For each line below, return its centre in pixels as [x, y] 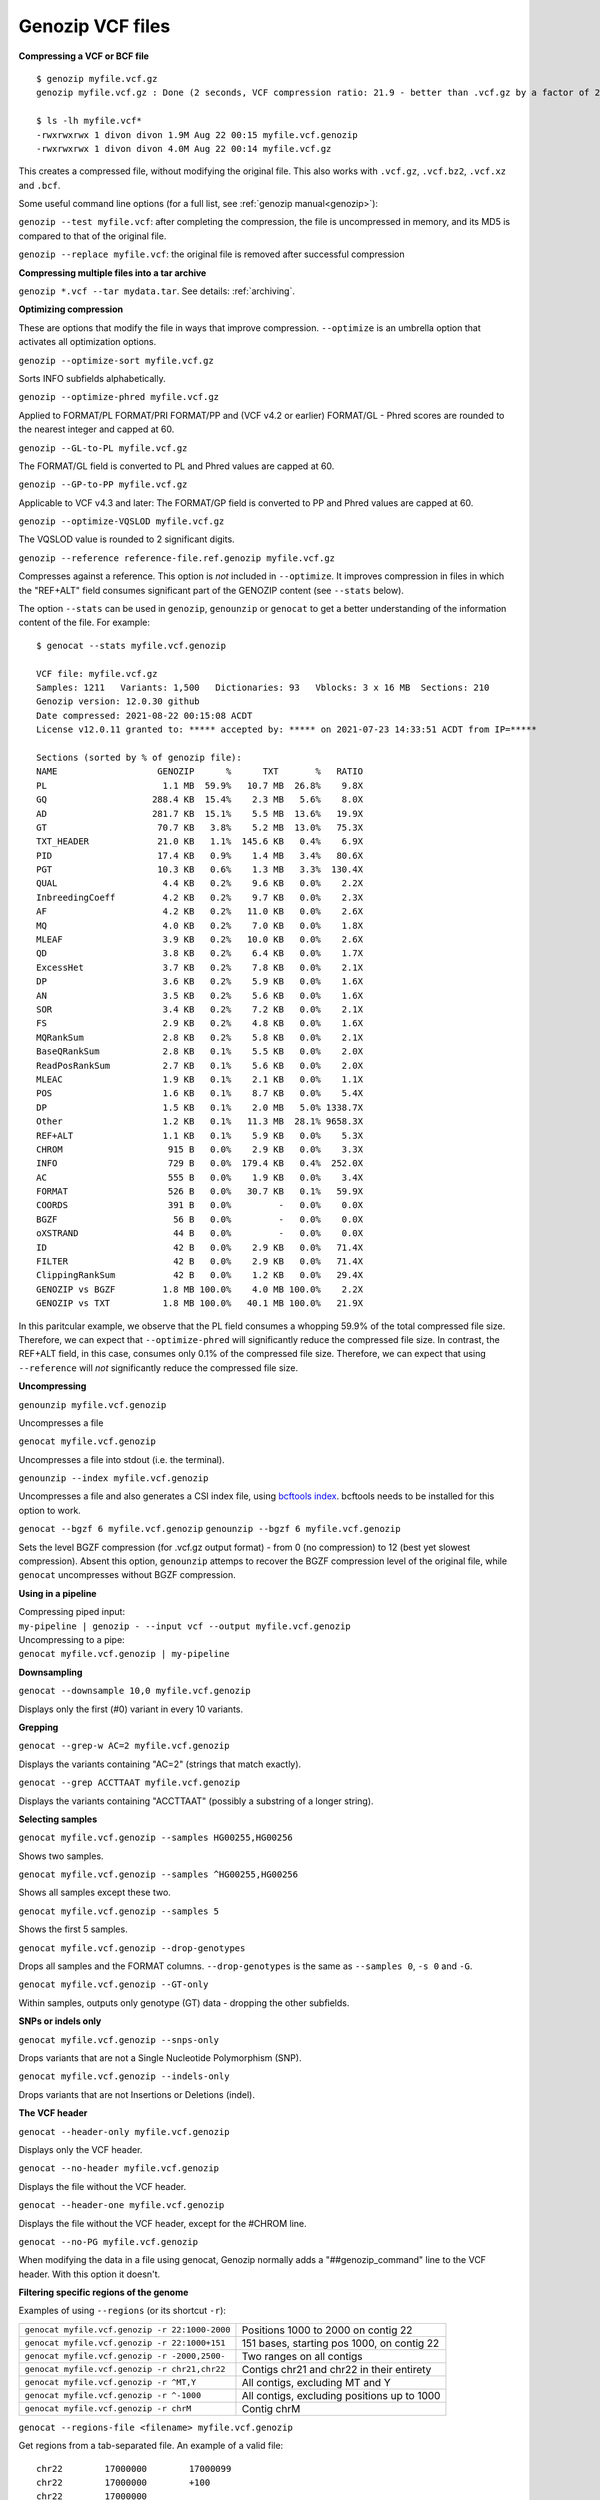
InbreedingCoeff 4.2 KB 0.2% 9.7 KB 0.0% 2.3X [200, 897]
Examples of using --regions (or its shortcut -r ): [122, 2311]
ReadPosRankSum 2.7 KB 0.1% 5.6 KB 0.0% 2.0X [200, 1065]
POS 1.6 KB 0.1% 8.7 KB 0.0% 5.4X [200, 1093]
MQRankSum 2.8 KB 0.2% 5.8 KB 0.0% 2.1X [200, 1037]
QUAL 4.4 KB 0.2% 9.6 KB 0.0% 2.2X [200, 883]
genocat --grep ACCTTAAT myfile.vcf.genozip [129, 1783]
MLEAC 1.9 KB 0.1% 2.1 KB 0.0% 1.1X [200, 1079]
